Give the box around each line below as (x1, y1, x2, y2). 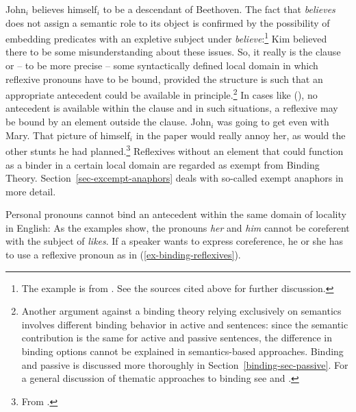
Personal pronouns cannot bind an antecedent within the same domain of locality (5, 207, 346, 221)
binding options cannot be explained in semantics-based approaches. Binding (21, 344, 344, 359)
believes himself (31, 2, 97, 16)
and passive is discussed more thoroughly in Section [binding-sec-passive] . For (21, 357, 348, 372)
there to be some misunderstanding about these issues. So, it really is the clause (5, 45, 341, 59)
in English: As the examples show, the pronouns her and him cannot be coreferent (5, 220, 350, 234)
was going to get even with (217, 114, 329, 129)
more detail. (5, 184, 56, 198)
